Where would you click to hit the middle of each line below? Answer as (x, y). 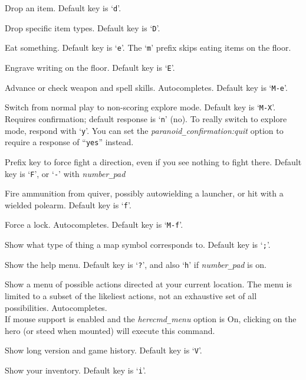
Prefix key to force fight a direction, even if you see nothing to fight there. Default (153, 161)
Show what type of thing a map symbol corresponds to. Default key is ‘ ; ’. (138, 245)
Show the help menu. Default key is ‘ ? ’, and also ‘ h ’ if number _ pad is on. (136, 264)
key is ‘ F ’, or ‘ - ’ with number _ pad (65, 173)
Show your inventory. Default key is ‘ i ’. (75, 370)
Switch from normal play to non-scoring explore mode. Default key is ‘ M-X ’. (140, 107)
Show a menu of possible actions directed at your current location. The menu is (148, 284)
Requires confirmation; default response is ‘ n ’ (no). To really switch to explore (146, 118)
